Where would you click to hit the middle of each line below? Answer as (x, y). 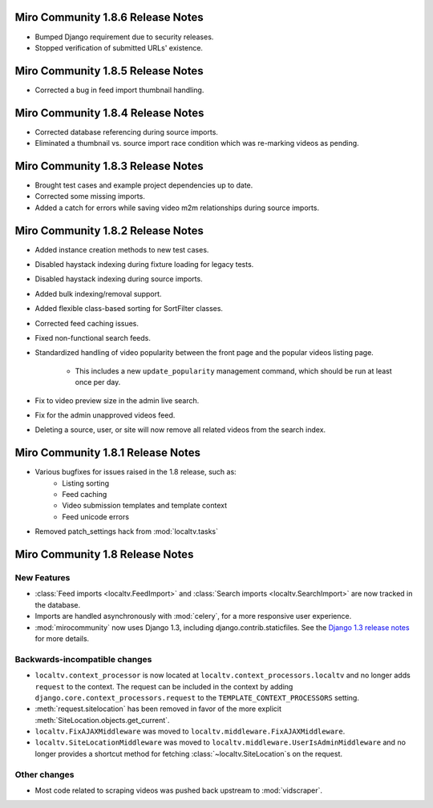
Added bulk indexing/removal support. (98, 293)
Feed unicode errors (96, 516)
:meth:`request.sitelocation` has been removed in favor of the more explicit (158, 709)
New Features (42, 578)
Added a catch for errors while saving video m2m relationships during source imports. (177, 208)
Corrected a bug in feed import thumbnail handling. (119, 90)
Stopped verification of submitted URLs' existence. (119, 47)
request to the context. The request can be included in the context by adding (164, 686)
